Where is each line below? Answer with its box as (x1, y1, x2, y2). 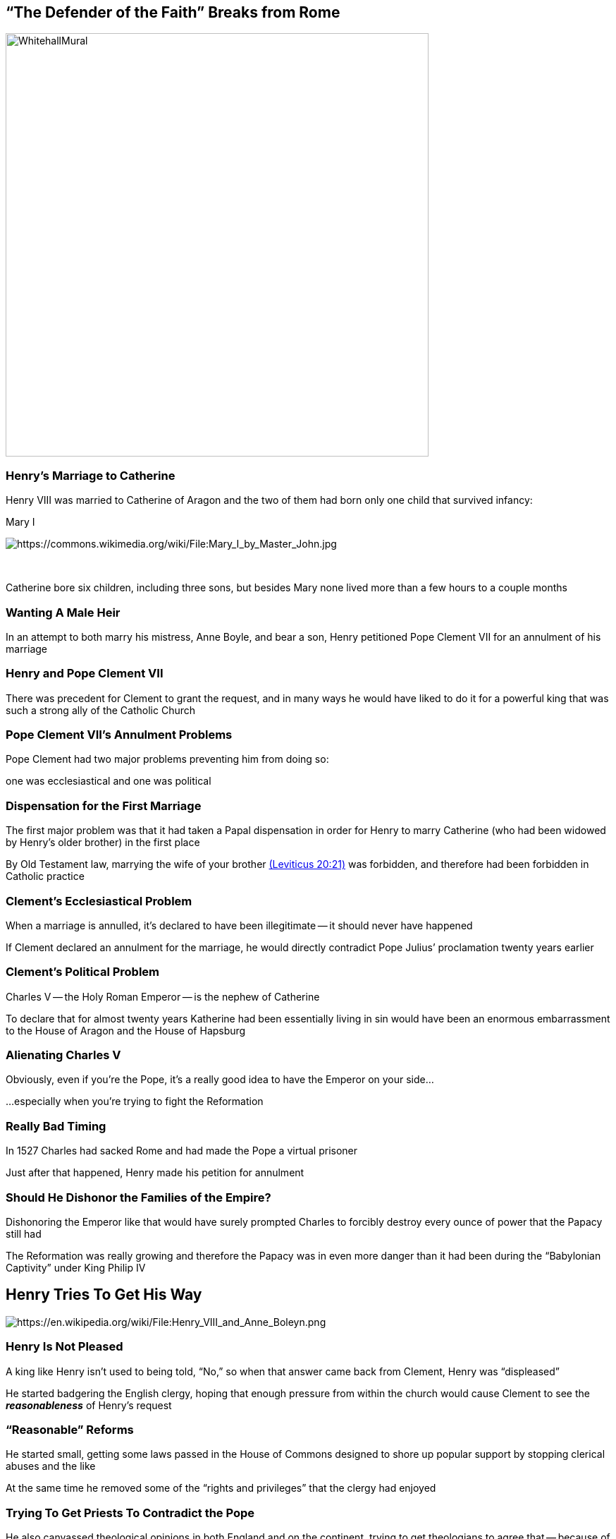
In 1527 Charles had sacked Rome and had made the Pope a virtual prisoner (6, 1145, 358, 1157)
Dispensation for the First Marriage (6, 798, 202, 813)
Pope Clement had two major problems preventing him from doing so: (6, 753, 329, 766)
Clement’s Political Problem (6, 965, 159, 979)
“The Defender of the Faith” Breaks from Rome (6, 4, 340, 21)
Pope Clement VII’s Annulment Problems (6, 728, 233, 742)
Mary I (6, 516, 35, 529)
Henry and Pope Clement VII (6, 666, 164, 681)
